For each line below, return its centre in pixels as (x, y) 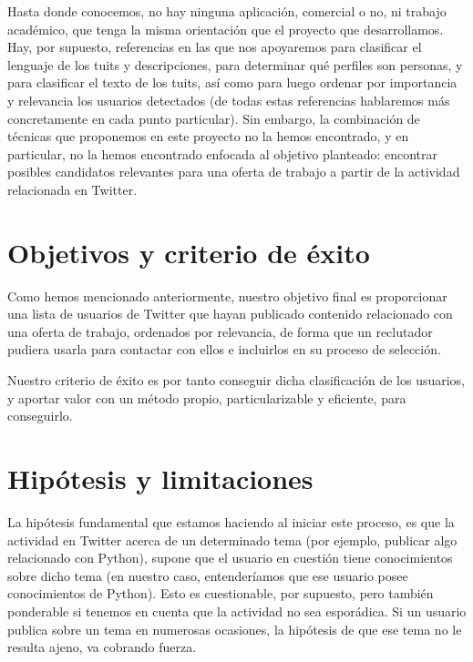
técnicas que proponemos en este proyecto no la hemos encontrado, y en (208, 136)
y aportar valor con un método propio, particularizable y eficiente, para (207, 397)
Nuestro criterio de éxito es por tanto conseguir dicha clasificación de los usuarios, (236, 380)
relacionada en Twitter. (72, 189)
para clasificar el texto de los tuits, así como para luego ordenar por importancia (232, 82)
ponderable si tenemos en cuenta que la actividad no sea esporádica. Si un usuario (237, 611)
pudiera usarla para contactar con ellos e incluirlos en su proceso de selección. (224, 349)
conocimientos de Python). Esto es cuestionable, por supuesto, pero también (221, 593)
